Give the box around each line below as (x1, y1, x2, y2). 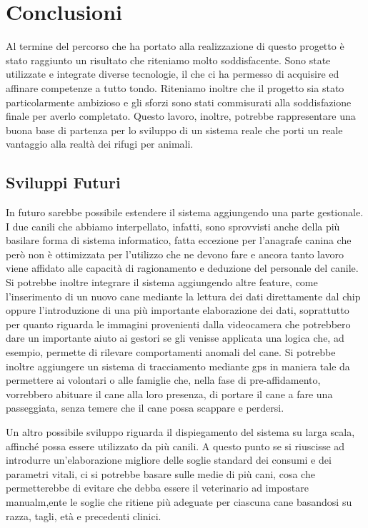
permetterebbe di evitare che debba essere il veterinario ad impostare (6, 480, 309, 495)
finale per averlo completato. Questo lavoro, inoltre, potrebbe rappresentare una (6, 108, 356, 123)
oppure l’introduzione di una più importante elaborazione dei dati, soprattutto (6, 303, 349, 318)
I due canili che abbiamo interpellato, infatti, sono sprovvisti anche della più (6, 218, 340, 233)
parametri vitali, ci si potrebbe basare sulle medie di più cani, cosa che (6, 466, 315, 481)
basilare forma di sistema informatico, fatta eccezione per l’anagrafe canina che (6, 233, 352, 248)
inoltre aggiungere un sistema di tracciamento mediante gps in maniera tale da (6, 358, 350, 373)
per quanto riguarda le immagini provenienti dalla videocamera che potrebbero (6, 316, 351, 331)
